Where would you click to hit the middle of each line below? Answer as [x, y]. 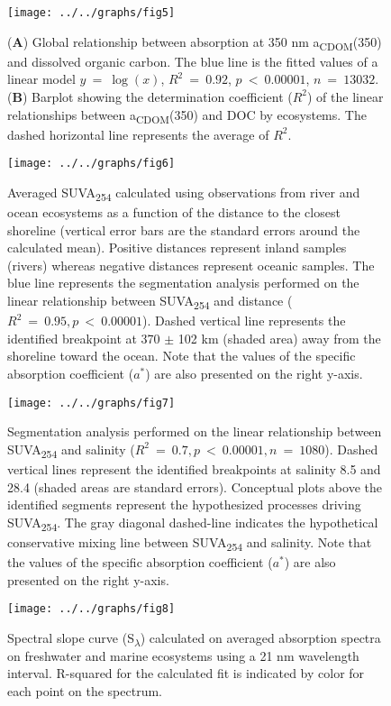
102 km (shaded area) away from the [279, 338]
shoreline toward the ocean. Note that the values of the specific [182, 356]
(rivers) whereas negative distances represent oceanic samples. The [191, 265]
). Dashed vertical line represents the [244, 321]
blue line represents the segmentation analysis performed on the [183, 283]
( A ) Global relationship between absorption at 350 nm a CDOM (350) [195, 42]
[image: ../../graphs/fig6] [91, 164]
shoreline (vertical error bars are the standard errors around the [184, 229]
